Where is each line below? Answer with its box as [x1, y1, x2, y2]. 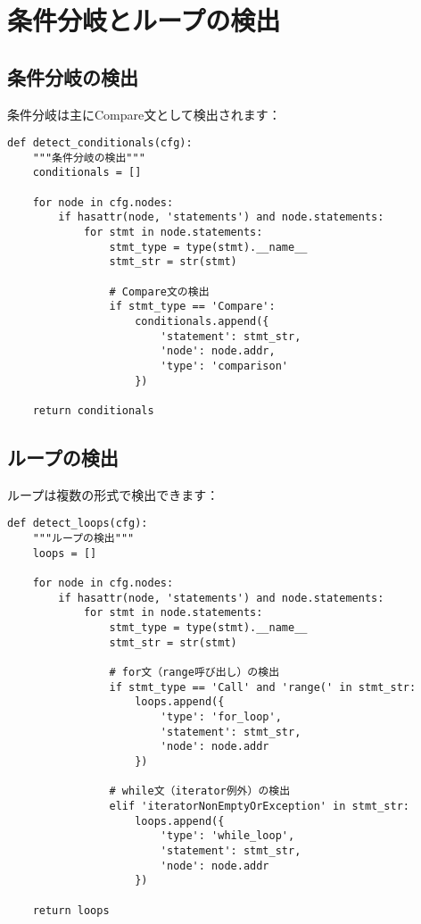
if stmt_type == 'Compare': [109, 300, 276, 313]
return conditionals [32, 404, 154, 417]
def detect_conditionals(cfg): [7, 137, 193, 150]
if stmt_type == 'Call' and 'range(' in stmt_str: [109, 680, 417, 694]
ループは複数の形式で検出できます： [7, 485, 219, 504]
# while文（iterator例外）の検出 [109, 785, 291, 798]
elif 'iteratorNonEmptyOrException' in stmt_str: [109, 799, 410, 812]
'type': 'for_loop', [160, 710, 282, 723]
